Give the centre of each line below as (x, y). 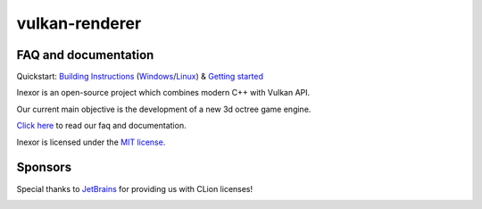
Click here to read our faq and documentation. (101, 126)
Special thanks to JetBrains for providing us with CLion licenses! (135, 188)
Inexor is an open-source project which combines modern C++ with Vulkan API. (163, 93)
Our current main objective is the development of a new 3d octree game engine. (164, 109)
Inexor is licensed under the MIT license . (91, 142)
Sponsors (44, 167)
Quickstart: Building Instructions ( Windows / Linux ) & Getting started (140, 77)
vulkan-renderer (79, 23)
